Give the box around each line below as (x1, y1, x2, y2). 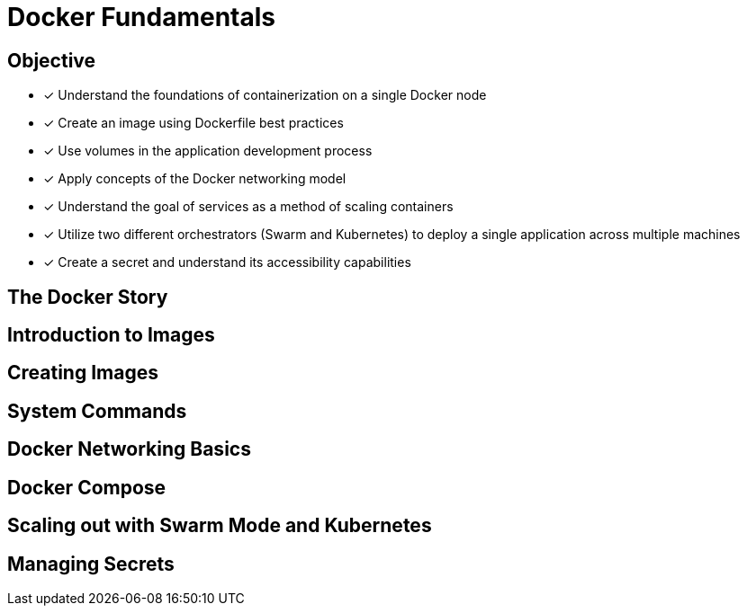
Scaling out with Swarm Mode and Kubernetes (7, 514, 432, 537)
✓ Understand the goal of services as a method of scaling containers (43, 199, 454, 215)
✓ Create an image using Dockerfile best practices (43, 115, 344, 131)
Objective (7, 49, 96, 72)
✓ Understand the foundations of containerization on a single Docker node (43, 87, 487, 103)
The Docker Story (7, 285, 168, 308)
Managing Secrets (7, 552, 175, 575)
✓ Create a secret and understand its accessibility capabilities (43, 254, 411, 271)
